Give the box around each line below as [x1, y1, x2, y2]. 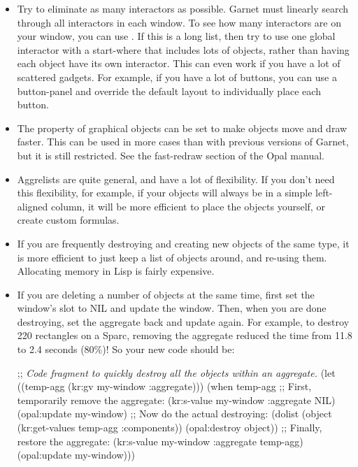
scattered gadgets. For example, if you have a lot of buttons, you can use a [17, 69, 337, 84]
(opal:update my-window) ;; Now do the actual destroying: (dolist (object [17, 406, 332, 421]
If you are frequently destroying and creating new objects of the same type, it [17, 236, 350, 250]
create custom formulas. [17, 213, 120, 227]
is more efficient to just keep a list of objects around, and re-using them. [17, 250, 327, 264]
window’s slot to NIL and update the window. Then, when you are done [17, 301, 327, 315]
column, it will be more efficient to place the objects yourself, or [51, 199, 325, 213]
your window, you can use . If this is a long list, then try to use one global [17, 29, 336, 43]
